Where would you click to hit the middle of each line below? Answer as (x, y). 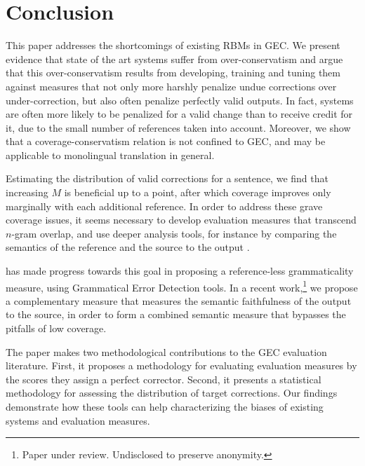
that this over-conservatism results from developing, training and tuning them (173, 73)
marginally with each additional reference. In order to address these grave (164, 206)
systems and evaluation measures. (78, 420)
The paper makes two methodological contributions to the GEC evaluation (166, 351)
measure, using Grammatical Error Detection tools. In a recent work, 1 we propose (182, 286)
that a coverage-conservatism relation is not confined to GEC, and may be (166, 141)
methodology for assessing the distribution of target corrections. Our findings (172, 393)
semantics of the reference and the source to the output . (128, 247)
